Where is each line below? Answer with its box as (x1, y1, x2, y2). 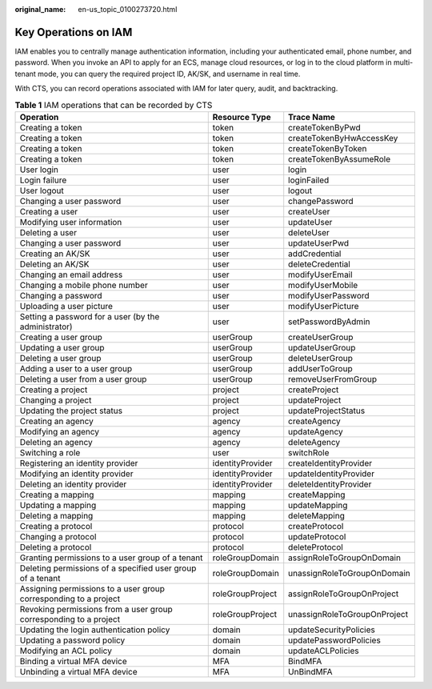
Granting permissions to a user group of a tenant (19, 552, 203, 563)
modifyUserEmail (288, 269, 353, 280)
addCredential (288, 248, 342, 259)
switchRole (288, 447, 330, 458)
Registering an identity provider (19, 457, 138, 468)
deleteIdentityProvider (288, 479, 372, 490)
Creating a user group (19, 331, 103, 342)
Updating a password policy (19, 635, 126, 646)
